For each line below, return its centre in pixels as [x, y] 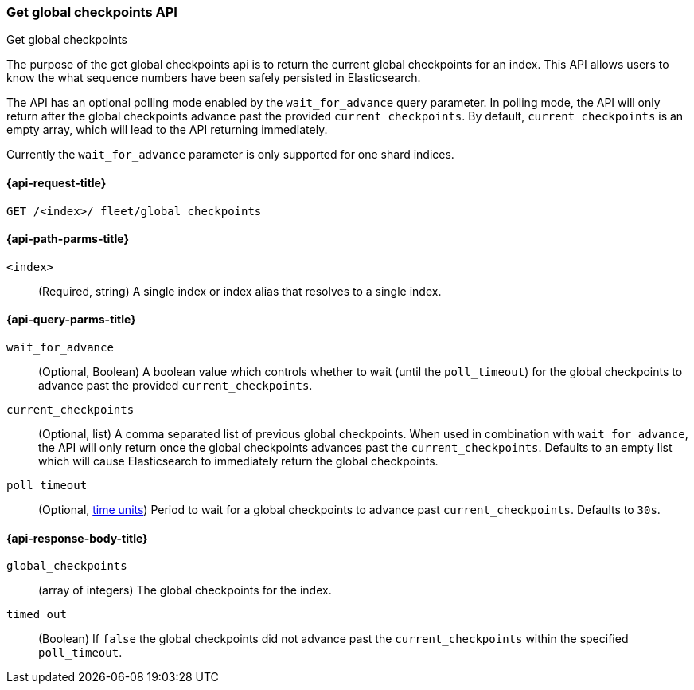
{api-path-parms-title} [68, 239]
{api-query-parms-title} [71, 320]
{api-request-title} [57, 182]
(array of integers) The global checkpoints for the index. [185, 590]
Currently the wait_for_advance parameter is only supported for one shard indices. [230, 155]
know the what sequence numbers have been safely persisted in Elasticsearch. [214, 78]
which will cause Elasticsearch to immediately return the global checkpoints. [238, 461]
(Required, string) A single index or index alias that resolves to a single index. [240, 291]
